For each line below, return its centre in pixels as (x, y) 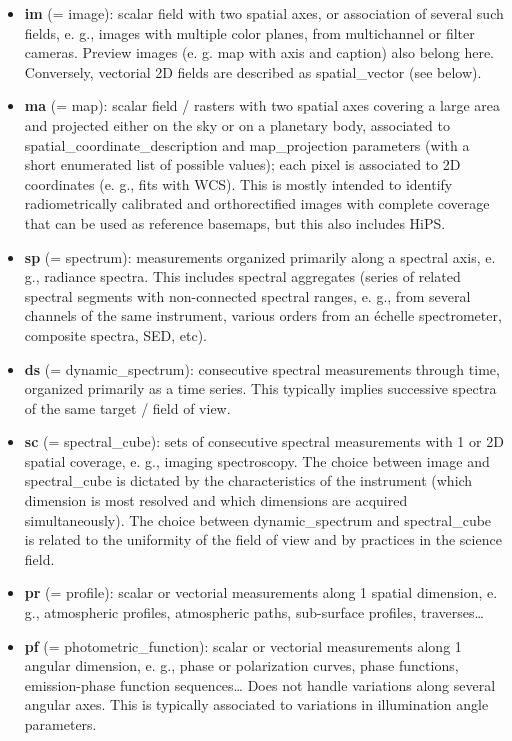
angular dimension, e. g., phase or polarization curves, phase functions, (241, 665)
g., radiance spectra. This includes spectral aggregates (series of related (242, 276)
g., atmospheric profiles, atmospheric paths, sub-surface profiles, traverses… (254, 612)
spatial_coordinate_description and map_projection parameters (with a (247, 144)
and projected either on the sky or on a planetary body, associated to (237, 124)
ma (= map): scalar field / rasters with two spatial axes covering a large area (262, 105)
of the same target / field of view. (127, 407)
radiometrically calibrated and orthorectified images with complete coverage (257, 203)
